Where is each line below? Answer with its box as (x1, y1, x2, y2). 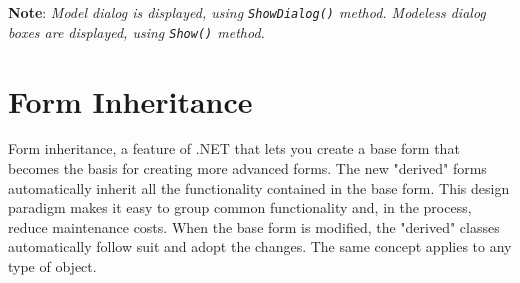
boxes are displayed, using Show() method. (8, 21, 265, 42)
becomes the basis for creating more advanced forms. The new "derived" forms (8, 158, 487, 179)
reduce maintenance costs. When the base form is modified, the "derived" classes (8, 216, 500, 237)
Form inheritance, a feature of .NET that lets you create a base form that (8, 138, 460, 159)
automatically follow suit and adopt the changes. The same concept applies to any (8, 236, 512, 257)
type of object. (8, 256, 97, 276)
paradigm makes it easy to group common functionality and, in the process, (8, 197, 472, 218)
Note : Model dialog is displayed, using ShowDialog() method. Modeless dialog (8, 2, 486, 22)
